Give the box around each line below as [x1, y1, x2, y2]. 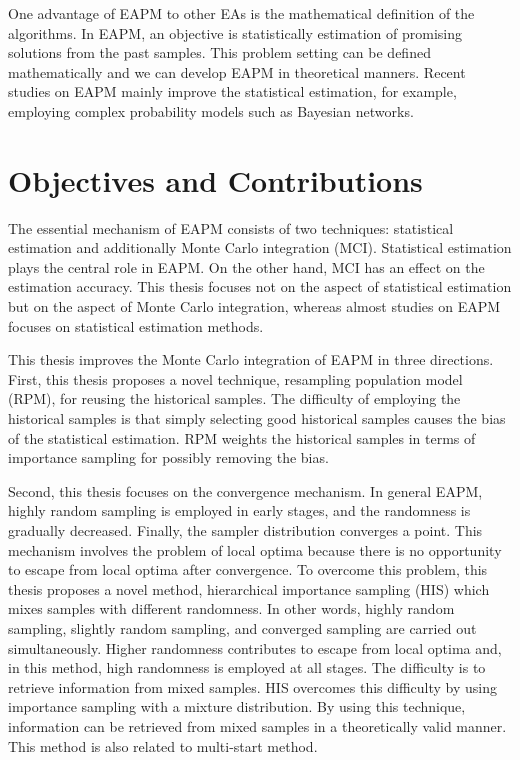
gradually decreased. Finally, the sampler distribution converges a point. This [8, 520, 483, 540]
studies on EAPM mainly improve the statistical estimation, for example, [8, 81, 457, 102]
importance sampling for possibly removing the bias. [8, 447, 329, 468]
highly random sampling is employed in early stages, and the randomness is [8, 500, 471, 521]
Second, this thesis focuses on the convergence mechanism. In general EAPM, [8, 480, 483, 501]
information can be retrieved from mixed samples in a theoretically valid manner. [8, 715, 507, 736]
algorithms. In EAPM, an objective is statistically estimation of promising [8, 22, 463, 43]
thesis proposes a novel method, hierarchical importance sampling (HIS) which [8, 578, 490, 599]
